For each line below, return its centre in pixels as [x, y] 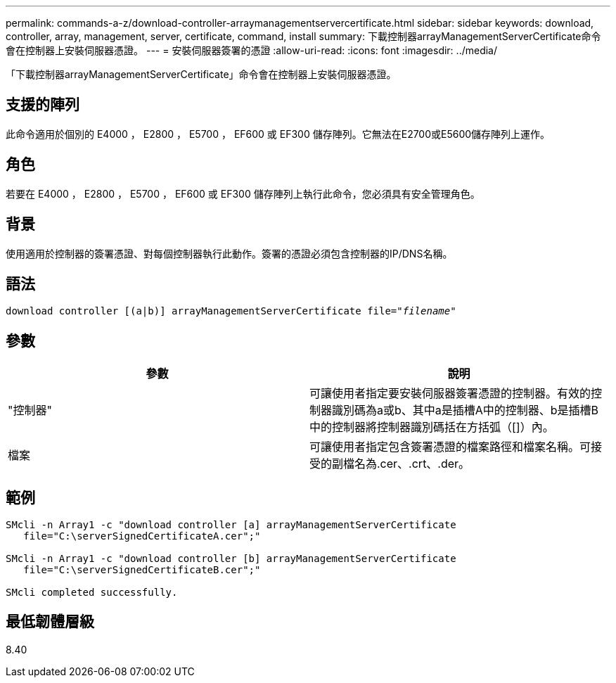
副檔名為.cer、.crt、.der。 [401, 464]
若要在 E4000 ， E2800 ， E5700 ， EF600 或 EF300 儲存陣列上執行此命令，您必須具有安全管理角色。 [243, 193]
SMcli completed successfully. [92, 593]
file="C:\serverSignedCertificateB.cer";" [142, 570]
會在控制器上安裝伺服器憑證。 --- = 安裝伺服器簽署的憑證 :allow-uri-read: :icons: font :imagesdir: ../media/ [252, 50]
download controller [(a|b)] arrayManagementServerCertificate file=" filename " [231, 311]
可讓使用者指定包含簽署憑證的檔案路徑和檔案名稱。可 [450, 447]
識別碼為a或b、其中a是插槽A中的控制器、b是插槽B [466, 410]
